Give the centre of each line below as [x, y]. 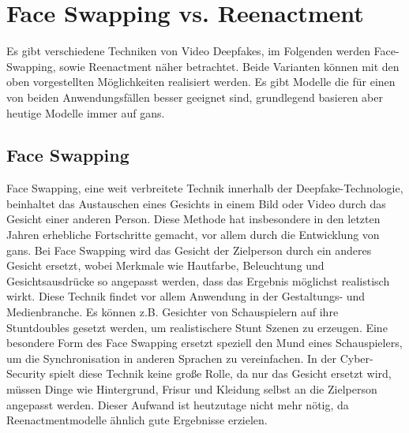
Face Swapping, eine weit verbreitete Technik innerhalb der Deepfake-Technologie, [205, 188]
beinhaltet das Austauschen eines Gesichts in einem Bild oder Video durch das [196, 203]
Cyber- [356, 358]
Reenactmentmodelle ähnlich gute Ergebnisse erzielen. [137, 420]
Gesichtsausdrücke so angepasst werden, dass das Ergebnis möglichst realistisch [198, 280]
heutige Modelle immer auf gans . [86, 112]
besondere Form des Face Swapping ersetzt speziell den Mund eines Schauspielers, [204, 343]
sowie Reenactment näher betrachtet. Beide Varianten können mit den [229, 66]
